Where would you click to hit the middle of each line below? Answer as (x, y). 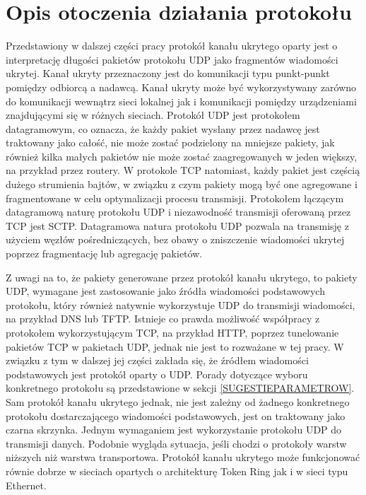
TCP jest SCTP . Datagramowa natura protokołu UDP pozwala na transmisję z (177, 225)
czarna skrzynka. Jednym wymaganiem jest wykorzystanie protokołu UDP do (174, 430)
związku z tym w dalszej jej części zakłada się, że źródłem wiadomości (157, 360)
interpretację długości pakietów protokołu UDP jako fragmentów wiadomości (172, 59)
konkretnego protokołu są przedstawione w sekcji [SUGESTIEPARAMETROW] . (180, 388)
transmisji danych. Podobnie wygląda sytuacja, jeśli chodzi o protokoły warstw (176, 443)
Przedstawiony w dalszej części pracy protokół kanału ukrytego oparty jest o (172, 46)
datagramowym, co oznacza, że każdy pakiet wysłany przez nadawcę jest (163, 128)
